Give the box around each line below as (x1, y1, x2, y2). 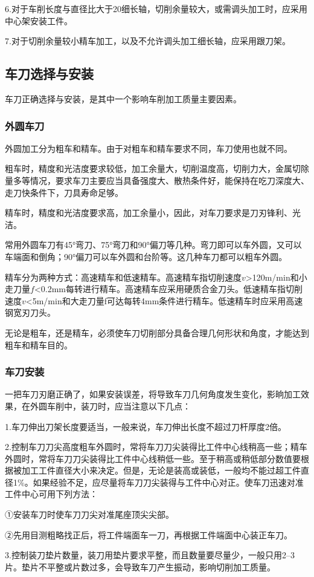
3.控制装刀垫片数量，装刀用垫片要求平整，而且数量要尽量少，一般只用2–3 (5, 549, 295, 561)
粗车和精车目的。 (5, 338, 72, 351)
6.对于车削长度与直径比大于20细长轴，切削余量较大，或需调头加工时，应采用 (5, 2, 307, 15)
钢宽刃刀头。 (5, 306, 56, 319)
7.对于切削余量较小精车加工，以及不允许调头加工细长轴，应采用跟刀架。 (5, 34, 290, 47)
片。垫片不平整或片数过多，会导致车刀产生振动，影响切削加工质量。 (5, 560, 275, 573)
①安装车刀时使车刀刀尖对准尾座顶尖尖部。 (5, 508, 174, 521)
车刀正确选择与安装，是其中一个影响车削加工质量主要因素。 (5, 92, 242, 105)
